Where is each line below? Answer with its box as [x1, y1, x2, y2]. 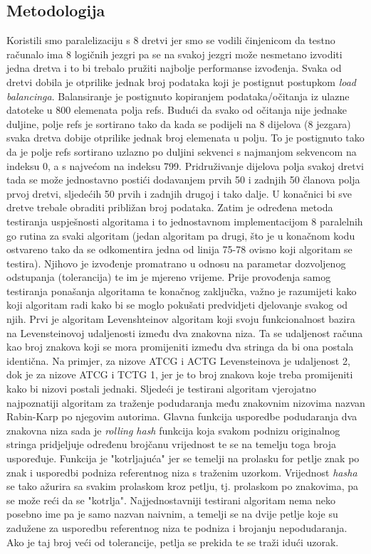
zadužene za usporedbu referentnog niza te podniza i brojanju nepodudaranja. [6, 520, 348, 535]
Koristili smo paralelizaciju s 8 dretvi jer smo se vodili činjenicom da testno [6, 33, 335, 48]
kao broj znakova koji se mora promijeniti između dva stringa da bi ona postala [6, 339, 354, 354]
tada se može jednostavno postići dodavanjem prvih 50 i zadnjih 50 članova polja [6, 172, 360, 187]
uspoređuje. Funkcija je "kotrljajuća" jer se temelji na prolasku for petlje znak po [6, 451, 360, 466]
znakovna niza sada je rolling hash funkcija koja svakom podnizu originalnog [6, 422, 340, 437]
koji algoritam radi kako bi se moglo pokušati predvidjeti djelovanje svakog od [6, 297, 348, 312]
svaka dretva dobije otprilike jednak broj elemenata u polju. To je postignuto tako [6, 130, 365, 145]
